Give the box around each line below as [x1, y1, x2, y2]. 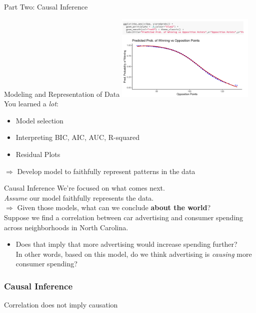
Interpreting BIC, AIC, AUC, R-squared [15, 132, 139, 142]
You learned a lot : [4, 98, 58, 109]
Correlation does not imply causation [4, 299, 118, 310]
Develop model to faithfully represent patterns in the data [17, 166, 195, 176]
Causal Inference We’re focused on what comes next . [4, 183, 165, 193]
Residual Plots [15, 149, 60, 160]
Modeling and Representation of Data [4, 88, 120, 99]
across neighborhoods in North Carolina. [4, 222, 128, 232]
